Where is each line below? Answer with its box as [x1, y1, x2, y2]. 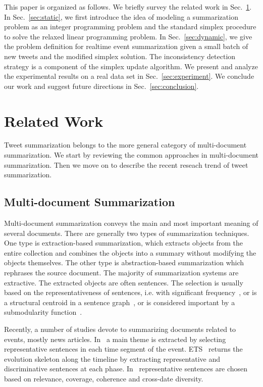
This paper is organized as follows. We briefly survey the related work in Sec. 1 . [4, 2, 252, 12]
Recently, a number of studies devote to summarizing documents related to [4, 323, 236, 334]
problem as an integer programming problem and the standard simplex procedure [4, 21, 256, 32]
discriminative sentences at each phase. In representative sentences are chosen [4, 363, 248, 374]
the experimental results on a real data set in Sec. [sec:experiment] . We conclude [4, 71, 254, 81]
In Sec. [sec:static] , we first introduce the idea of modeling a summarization [4, 11, 238, 22]
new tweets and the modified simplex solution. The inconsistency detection [4, 51, 236, 61]
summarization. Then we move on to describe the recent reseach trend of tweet [4, 159, 248, 170]
